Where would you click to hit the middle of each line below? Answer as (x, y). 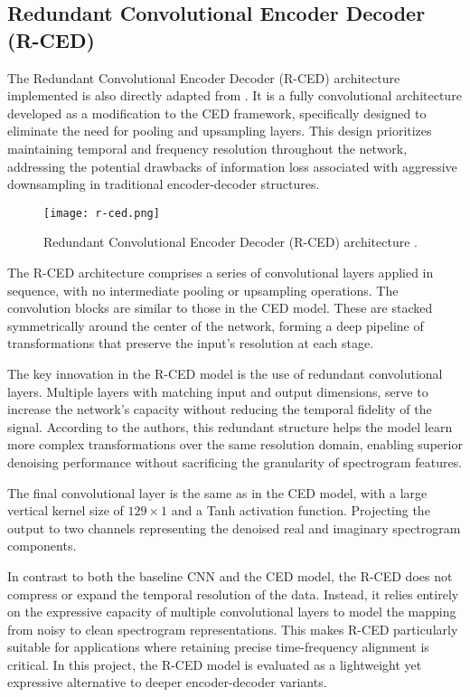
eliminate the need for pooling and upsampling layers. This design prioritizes (220, 131)
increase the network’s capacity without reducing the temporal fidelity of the (220, 409)
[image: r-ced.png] (102, 213)
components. (42, 546)
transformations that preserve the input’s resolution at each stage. (191, 343)
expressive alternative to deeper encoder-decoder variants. (167, 682)
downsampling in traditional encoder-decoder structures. (164, 184)
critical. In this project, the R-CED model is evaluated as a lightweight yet (215, 664)
